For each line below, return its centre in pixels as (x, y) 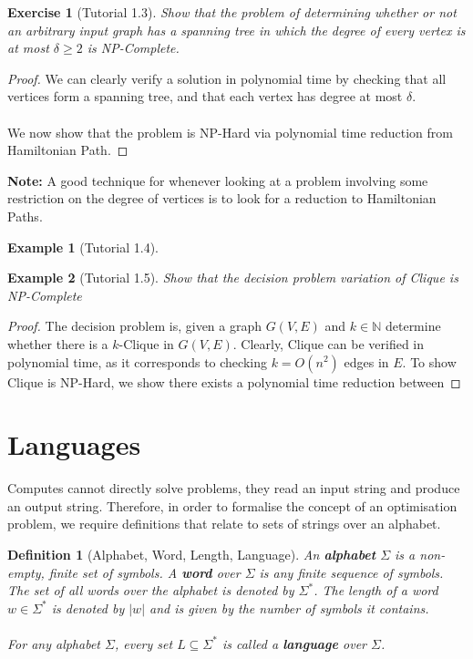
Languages (74, 444)
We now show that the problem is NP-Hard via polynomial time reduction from (230, 132)
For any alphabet (54, 643)
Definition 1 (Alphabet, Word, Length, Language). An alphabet (192, 554)
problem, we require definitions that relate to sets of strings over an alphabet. (224, 524)
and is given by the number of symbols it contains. (289, 608)
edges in (366, 361)
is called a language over (294, 643)
